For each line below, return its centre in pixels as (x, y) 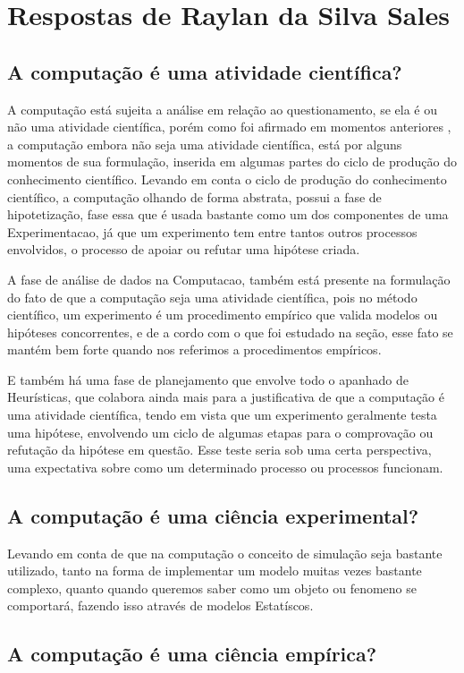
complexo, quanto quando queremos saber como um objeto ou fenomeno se (212, 588)
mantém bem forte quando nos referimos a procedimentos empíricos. (194, 349)
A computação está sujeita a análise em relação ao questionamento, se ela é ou (222, 109)
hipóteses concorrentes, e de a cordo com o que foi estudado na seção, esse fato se (230, 332)
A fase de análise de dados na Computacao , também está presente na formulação (229, 279)
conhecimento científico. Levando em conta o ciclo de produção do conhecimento (227, 179)
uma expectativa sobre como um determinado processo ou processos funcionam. (225, 467)
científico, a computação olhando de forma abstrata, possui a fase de (194, 196)
